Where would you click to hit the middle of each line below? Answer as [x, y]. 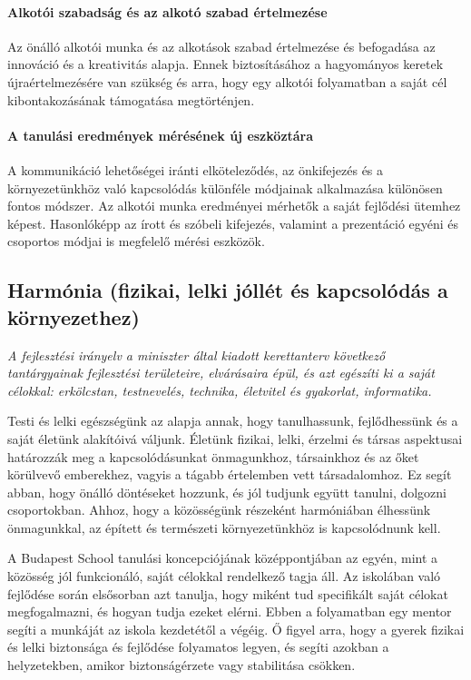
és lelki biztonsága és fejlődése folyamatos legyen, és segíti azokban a [198, 647]
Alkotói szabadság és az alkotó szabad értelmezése [167, 11]
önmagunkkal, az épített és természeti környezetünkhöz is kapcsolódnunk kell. [224, 527]
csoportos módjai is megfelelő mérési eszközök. [136, 241]
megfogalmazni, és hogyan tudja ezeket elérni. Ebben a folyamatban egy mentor [230, 611]
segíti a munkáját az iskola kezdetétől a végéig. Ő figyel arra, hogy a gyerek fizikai [236, 629]
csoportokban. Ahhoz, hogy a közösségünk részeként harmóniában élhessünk [219, 510]
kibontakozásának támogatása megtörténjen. [131, 99]
